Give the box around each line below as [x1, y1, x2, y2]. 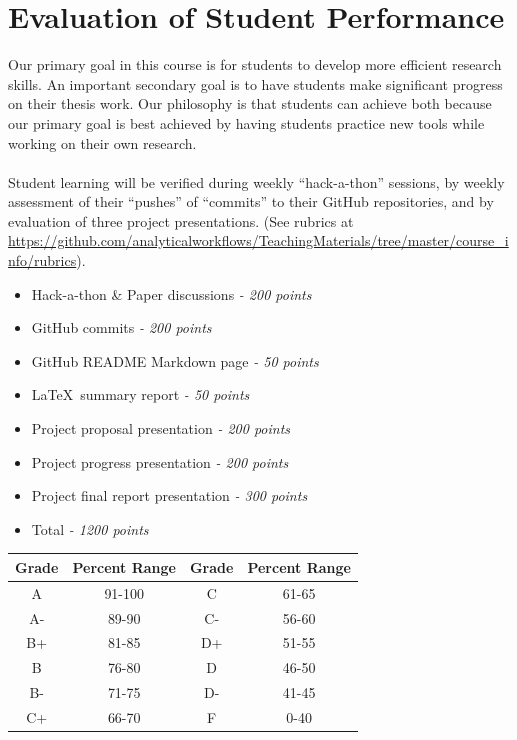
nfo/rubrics [8, 250, 77, 271]
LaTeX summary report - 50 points [31, 384, 250, 405]
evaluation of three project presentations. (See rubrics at [8, 210, 354, 231]
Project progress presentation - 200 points [31, 451, 289, 472]
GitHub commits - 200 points [31, 317, 212, 338]
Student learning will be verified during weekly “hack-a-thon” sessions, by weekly [8, 171, 505, 192]
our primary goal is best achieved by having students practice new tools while [8, 112, 485, 133]
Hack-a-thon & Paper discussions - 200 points [31, 283, 312, 304]
